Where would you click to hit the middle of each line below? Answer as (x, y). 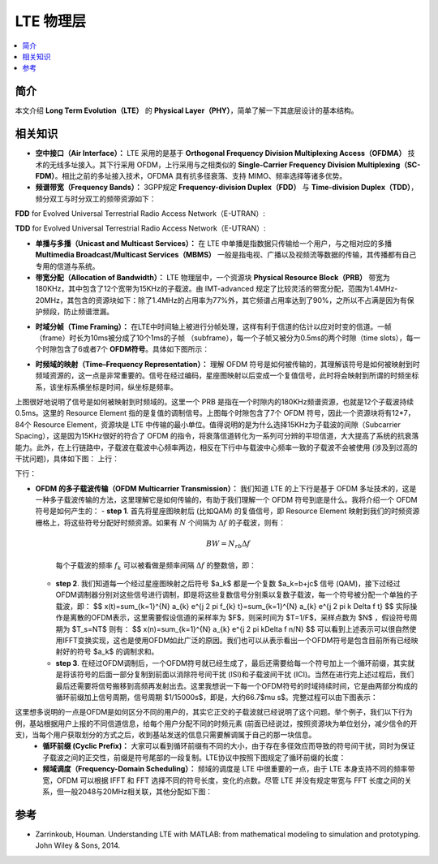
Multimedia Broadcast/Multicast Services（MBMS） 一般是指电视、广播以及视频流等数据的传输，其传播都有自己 (226, 255)
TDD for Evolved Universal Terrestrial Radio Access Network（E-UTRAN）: (140, 228)
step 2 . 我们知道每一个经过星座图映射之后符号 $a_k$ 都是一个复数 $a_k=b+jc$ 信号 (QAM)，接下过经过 (228, 583)
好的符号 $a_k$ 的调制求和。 (110, 652)
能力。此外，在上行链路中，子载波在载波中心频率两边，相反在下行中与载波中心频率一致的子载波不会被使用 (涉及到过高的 (216, 447)
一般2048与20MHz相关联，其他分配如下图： (138, 792)
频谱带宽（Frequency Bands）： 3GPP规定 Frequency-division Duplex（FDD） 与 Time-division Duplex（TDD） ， (227, 188)
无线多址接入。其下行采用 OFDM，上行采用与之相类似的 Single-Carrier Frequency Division (202, 164)
